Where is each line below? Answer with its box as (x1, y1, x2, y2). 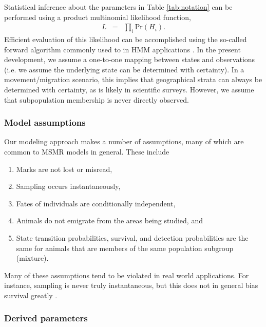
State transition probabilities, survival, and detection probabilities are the (16, 232, 249, 243)
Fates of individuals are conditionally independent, (16, 198, 176, 208)
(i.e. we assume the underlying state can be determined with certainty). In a (4, 64, 244, 74)
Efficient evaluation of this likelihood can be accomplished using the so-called (4, 34, 247, 45)
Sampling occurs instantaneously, (16, 181, 121, 191)
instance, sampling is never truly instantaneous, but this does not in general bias (4, 280, 258, 291)
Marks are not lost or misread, (16, 163, 112, 174)
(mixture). (16, 253, 49, 263)
